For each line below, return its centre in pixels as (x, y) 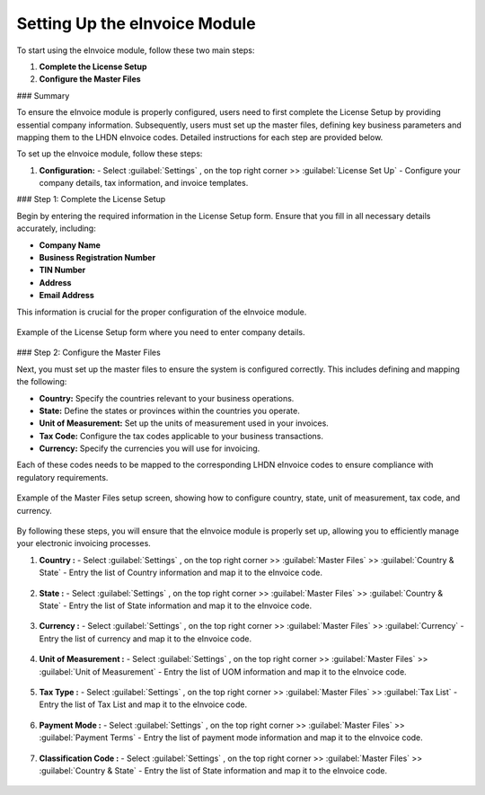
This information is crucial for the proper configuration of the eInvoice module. (162, 312)
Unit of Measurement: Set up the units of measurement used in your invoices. (184, 423)
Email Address (66, 296)
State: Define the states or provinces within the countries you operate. (169, 411)
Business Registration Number (97, 258)
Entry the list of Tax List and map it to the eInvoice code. (143, 704)
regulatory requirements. (62, 477)
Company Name (70, 245)
